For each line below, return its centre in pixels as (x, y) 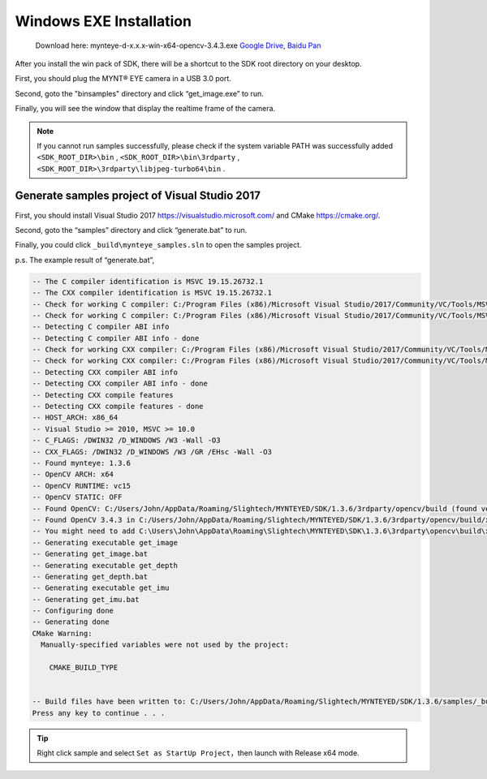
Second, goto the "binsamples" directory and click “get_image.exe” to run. (139, 93)
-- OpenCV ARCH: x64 (73, 474)
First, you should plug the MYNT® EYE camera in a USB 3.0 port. (123, 79)
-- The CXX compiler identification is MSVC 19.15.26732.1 (152, 293)
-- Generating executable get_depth (105, 565)
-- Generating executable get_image (105, 542)
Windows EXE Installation (103, 21)
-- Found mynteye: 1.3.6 (82, 463)
